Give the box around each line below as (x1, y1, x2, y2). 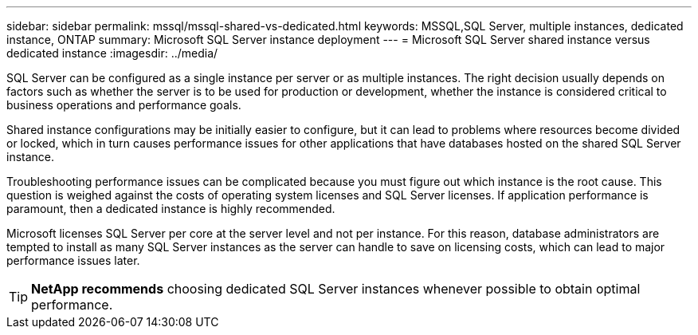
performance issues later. (6, 254, 140, 267)
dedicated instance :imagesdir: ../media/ (6, 46, 218, 60)
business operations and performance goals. (6, 98, 241, 112)
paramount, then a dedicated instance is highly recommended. (6, 202, 335, 215)
